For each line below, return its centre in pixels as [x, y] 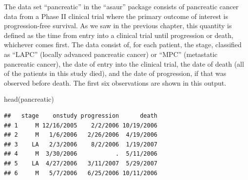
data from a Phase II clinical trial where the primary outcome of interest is [116, 16]
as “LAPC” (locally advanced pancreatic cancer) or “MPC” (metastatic [111, 54]
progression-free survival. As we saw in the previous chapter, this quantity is [118, 26]
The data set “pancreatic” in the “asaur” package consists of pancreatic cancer [121, 6]
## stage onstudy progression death [81, 116]
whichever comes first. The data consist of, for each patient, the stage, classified [123, 45]
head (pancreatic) [29, 99]
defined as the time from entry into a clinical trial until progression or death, [119, 35]
